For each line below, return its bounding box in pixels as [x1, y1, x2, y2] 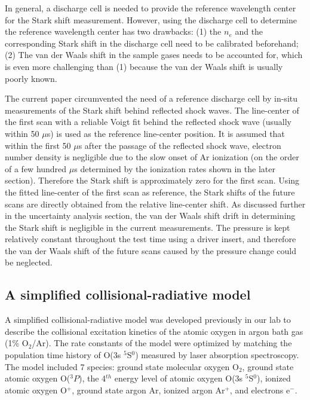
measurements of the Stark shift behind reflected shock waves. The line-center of [5, 103, 299, 116]
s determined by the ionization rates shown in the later [74, 162, 275, 175]
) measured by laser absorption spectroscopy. [135, 349, 299, 361]
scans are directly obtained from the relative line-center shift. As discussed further [5, 197, 306, 210]
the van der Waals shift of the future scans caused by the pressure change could [5, 244, 296, 257]
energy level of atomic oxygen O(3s [114, 372, 243, 384]
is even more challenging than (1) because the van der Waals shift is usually [5, 60, 283, 72]
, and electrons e [229, 383, 290, 396]
